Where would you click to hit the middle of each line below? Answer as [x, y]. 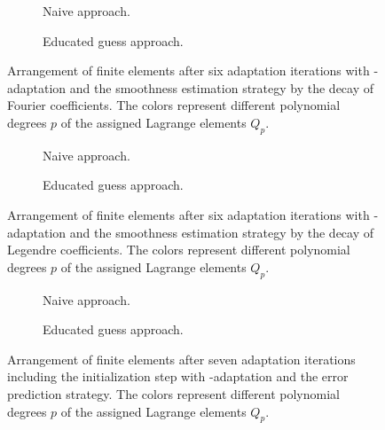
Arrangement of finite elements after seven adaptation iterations [181, 359]
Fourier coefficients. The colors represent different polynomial [174, 105]
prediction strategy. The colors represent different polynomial [173, 393]
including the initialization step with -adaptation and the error [178, 376]
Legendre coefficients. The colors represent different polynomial [179, 250]
